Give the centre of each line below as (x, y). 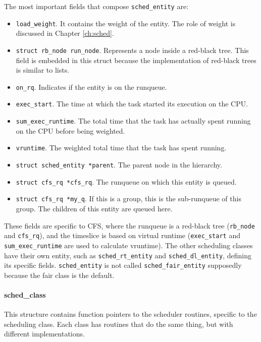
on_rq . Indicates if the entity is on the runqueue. (91, 87)
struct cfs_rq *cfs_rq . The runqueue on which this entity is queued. (126, 181)
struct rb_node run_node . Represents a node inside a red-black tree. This (132, 50)
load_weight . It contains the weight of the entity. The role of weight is (126, 23)
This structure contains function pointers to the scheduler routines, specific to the (130, 314)
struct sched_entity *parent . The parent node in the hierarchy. (119, 164)
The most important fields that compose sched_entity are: (96, 6)
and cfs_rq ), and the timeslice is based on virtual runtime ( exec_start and (122, 235)
